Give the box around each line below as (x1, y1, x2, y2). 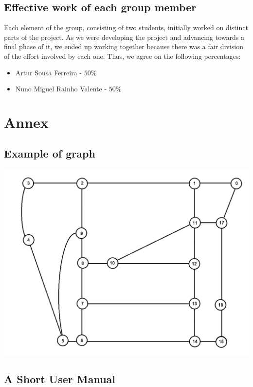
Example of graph (4, 145, 95, 160)
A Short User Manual (4, 371, 116, 386)
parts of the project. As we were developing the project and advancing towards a (4, 32, 244, 42)
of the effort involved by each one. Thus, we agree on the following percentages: (4, 51, 241, 61)
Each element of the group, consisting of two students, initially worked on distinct (4, 22, 248, 33)
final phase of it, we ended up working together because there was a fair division (4, 41, 244, 52)
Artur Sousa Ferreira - (15, 67, 82, 77)
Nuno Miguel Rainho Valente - (15, 84, 107, 94)
